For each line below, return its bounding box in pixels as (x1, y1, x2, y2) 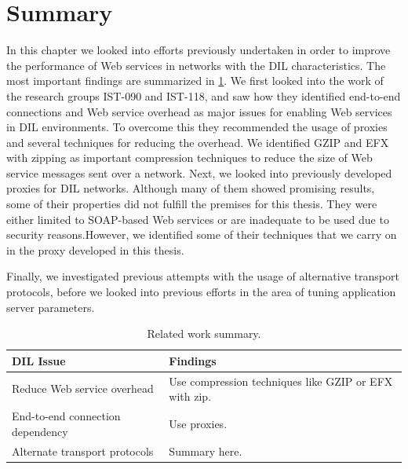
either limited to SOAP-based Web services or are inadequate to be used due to (6, 211, 389, 227)
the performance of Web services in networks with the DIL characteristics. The (6, 57, 386, 73)
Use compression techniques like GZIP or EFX (169, 372, 393, 389)
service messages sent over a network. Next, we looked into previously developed (6, 164, 392, 181)
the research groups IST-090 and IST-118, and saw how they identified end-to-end (6, 87, 401, 104)
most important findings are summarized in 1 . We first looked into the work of (6, 72, 384, 89)
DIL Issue (12, 352, 66, 368)
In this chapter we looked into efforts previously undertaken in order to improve (6, 42, 391, 58)
